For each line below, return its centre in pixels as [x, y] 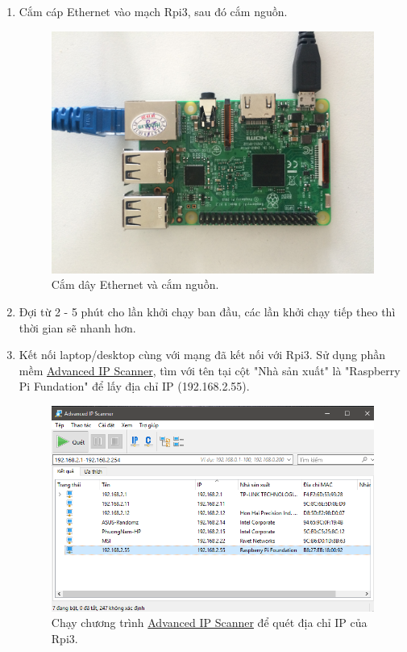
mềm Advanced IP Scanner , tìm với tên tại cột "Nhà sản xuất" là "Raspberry [210, 370]
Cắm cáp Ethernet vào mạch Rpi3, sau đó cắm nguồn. [153, 11]
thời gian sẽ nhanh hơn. [77, 327]
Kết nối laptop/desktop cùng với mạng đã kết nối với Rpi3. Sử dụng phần [202, 355]
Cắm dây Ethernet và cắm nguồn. [135, 284]
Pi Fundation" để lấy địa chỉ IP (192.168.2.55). [134, 386]
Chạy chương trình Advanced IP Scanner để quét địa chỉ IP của [209, 623]
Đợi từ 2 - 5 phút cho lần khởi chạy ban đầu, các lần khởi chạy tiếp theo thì [207, 311]
